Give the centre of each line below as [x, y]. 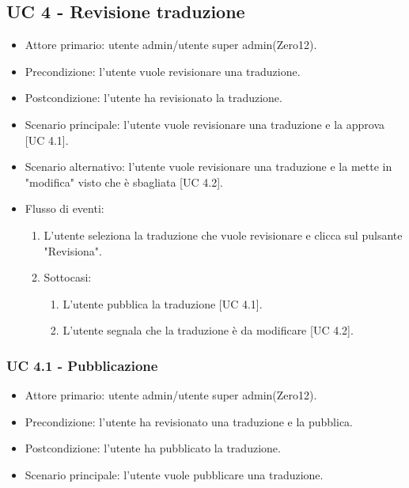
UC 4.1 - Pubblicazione [82, 365]
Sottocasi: [68, 277]
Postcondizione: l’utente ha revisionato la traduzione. [153, 98]
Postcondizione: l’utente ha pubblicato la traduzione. [153, 448]
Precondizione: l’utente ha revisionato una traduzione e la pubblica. [189, 421]
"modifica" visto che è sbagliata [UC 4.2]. [124, 182]
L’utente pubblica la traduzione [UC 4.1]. [163, 303]
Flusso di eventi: [64, 208]
